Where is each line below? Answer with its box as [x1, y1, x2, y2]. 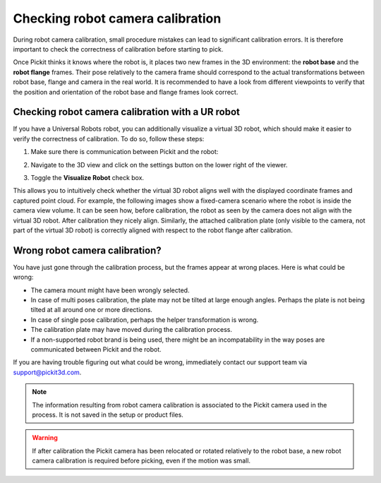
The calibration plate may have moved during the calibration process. [30, 326, 233, 334]
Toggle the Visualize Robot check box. [30, 173, 145, 181]
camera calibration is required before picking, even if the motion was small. [32, 456, 250, 465]
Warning [32, 434, 58, 442]
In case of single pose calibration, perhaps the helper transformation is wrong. [30, 315, 259, 324]
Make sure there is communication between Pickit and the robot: [30, 148, 219, 156]
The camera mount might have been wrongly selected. [30, 286, 190, 294]
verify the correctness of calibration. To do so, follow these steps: [13, 134, 205, 143]
